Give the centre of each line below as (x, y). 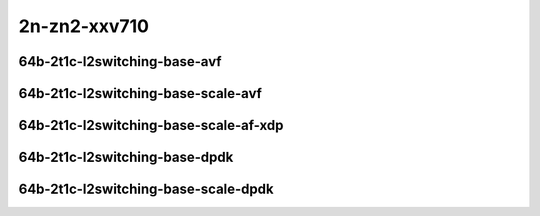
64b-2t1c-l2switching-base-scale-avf (140, 93)
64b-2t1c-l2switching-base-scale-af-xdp (151, 125)
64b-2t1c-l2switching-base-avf (120, 61)
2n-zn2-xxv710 (84, 26)
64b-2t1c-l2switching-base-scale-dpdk (146, 189)
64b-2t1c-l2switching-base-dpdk (126, 157)
